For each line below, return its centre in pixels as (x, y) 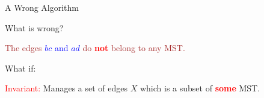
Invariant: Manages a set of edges (66, 88)
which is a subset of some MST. (200, 88)
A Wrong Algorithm (42, 7)
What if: (20, 68)
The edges (23, 48)
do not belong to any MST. (134, 48)
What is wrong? (34, 27)
